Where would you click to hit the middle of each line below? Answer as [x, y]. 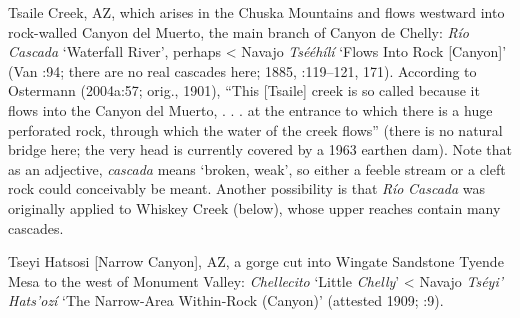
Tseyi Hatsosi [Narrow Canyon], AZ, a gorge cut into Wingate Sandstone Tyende [256, 261]
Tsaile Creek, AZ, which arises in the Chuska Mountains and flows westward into [256, 12]
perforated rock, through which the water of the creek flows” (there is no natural [255, 129]
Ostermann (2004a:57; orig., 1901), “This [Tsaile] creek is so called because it [244, 90]
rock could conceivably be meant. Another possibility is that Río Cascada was [247, 188]
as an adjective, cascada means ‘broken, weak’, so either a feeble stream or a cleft [257, 168]
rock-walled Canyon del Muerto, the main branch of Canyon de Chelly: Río [238, 31]
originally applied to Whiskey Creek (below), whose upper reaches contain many [254, 207]
